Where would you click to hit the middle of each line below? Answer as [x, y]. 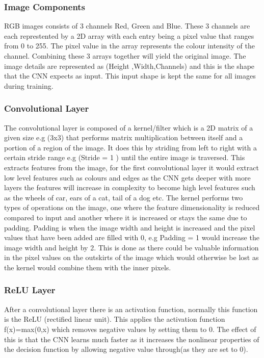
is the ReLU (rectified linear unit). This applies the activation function [115, 319]
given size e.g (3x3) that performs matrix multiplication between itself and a [124, 137]
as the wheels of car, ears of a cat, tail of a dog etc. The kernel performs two [124, 197]
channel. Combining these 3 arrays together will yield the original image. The [125, 56]
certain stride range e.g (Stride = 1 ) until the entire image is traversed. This [125, 157]
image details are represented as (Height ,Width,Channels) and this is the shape [129, 66]
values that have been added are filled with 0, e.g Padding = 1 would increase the [132, 237]
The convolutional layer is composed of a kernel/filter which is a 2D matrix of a [129, 127]
